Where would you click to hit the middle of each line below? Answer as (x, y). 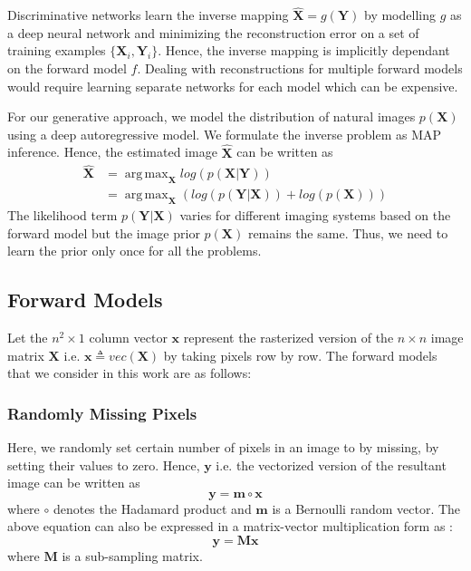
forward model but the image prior (104, 232)
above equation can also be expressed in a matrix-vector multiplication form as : (230, 526)
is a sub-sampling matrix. (132, 556)
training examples (57, 50)
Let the (28, 338)
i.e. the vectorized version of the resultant (331, 465)
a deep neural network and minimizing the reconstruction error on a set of (213, 32)
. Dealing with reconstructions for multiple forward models (300, 68)
